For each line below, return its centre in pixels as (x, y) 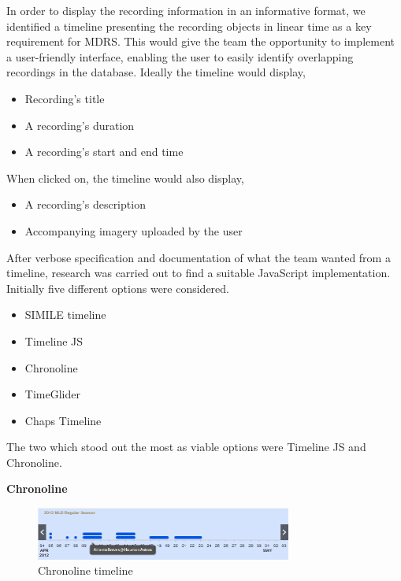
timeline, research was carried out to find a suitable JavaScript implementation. (199, 273)
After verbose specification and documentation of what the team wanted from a (199, 257)
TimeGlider (52, 394)
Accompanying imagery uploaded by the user (134, 230)
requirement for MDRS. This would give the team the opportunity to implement (200, 41)
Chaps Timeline (63, 420)
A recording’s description (85, 204)
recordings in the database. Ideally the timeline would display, (156, 72)
